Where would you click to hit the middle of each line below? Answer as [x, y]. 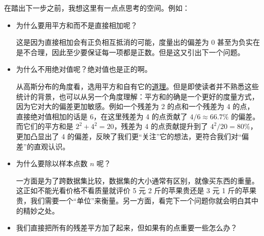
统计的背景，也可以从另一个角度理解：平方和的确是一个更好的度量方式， [137, 96]
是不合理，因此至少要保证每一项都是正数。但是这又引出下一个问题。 [130, 52]
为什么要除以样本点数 [52, 163]
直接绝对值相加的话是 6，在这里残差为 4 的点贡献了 [102, 116]
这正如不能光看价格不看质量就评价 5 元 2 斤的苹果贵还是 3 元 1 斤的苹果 [136, 190]
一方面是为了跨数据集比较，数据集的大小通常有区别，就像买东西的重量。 [137, 180]
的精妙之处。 [37, 210]
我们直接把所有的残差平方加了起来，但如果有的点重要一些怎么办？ [127, 228]
